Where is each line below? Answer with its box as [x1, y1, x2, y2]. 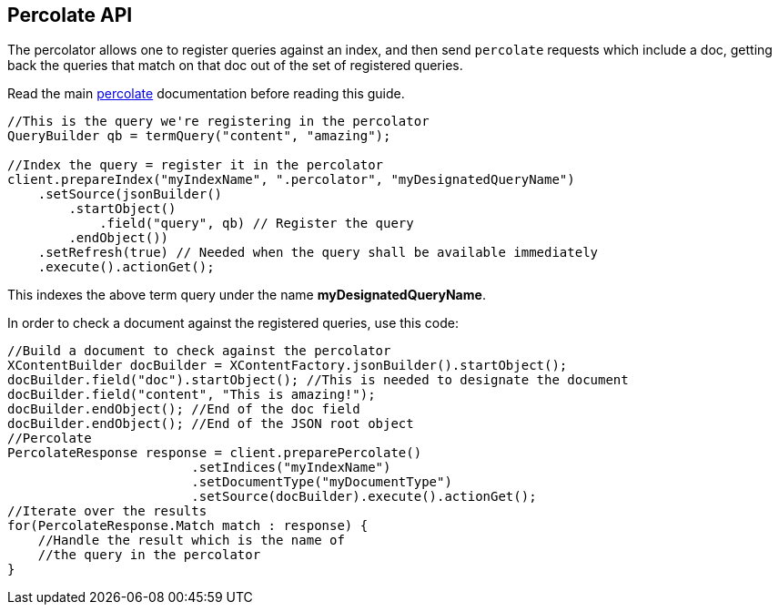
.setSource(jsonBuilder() [37, 187, 223, 202]
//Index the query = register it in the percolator [7, 158, 384, 173]
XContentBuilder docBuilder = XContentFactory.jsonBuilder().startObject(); [7, 358, 568, 373]
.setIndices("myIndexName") [191, 460, 391, 475]
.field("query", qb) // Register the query [99, 216, 414, 231]
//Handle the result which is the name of [37, 533, 345, 548]
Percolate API [7, 4, 133, 26]
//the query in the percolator [37, 547, 261, 563]
